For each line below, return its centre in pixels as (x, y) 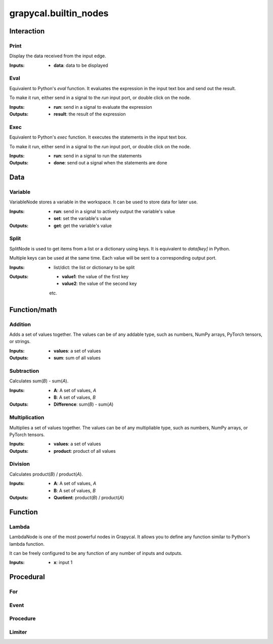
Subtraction (24, 371)
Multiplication (27, 417)
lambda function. (27, 544)
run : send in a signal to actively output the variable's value (115, 211)
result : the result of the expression (90, 114)
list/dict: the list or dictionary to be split (94, 267)
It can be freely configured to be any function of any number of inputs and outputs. (96, 553)
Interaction (27, 31)
